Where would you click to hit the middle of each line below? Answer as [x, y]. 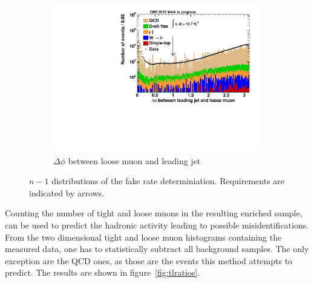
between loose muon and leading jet [134, 160]
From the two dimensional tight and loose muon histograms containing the [143, 237]
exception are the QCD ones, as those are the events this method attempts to [149, 260]
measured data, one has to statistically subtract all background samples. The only [157, 249]
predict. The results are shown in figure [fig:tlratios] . [103, 272]
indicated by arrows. [67, 192]
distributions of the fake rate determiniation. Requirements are [168, 181]
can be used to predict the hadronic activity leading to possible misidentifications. [157, 225]
